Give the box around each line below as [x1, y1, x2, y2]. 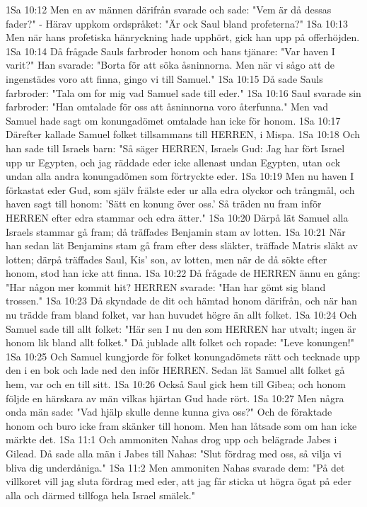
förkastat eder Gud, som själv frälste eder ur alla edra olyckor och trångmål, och [6, 182, 355, 197]
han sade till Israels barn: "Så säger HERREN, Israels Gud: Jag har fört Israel [6, 140, 345, 155]
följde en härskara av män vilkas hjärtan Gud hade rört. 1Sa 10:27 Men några [6, 390, 344, 405]
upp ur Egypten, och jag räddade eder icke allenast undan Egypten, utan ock [6, 154, 341, 169]
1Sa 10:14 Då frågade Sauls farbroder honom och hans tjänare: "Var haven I [6, 43, 335, 58]
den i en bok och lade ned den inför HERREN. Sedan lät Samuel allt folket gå [6, 363, 345, 377]
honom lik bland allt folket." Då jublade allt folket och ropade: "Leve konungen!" [6, 335, 354, 350]
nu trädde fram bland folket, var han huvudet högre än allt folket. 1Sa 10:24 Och [6, 307, 357, 322]
